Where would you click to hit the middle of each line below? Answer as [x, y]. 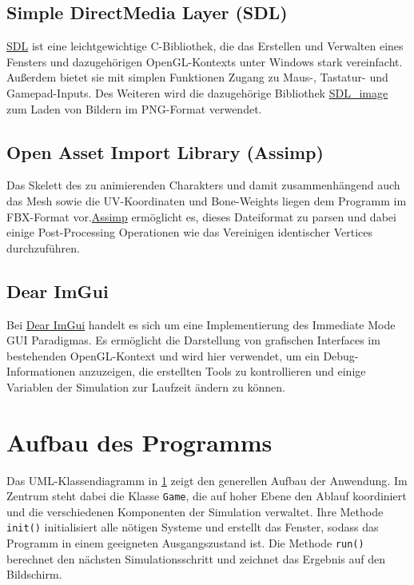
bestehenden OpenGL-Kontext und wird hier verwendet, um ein [163, 355]
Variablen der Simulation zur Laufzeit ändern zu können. [146, 386]
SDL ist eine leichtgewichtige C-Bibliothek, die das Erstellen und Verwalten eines [205, 46]
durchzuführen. [43, 247]
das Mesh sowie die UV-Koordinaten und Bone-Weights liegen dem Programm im [207, 200]
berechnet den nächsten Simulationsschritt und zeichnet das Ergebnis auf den [196, 558]
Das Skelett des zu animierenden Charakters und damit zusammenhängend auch [203, 185]
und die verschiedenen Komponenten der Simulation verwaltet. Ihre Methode [195, 511]
